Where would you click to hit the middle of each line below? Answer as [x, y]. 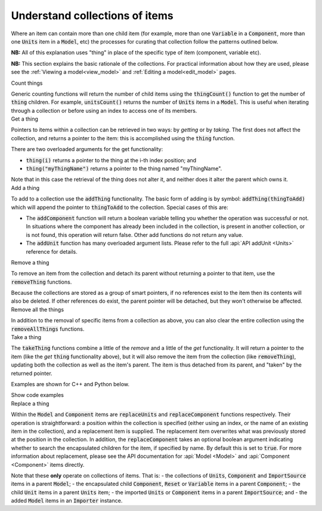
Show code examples [37, 395]
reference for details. [52, 251]
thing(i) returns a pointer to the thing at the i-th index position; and [111, 160]
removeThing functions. [41, 282]
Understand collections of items [92, 16]
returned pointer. [32, 373]
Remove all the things [38, 309]
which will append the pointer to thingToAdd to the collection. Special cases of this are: [120, 207]
